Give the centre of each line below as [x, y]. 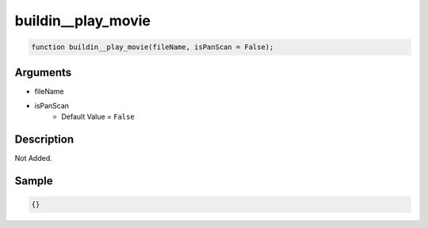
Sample [34, 181]
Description [44, 140]
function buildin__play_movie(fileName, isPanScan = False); [153, 47]
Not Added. [34, 158]
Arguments [43, 72]
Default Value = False [98, 117]
